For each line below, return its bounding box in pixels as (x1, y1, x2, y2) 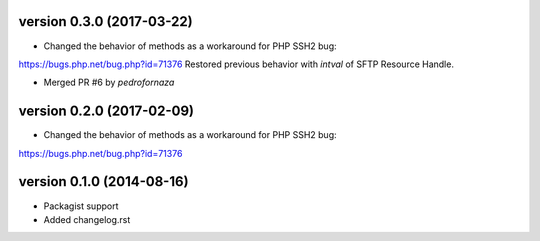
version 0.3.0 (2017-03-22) (18, 13, 194, 30)
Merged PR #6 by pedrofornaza (43, 76, 175, 89)
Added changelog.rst (43, 213, 131, 225)
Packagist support (43, 200, 119, 212)
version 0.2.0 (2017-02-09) (18, 103, 195, 120)
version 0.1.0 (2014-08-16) (18, 173, 189, 190)
